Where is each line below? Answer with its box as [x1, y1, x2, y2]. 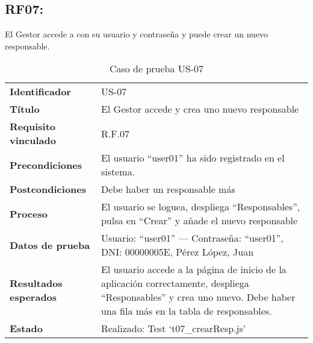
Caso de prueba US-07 [109, 61, 204, 76]
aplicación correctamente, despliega [101, 276, 249, 291]
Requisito [10, 119, 56, 134]
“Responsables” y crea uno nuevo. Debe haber [101, 290, 296, 304]
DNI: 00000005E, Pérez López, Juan [101, 245, 254, 259]
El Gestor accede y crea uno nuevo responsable [101, 102, 299, 116]
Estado [10, 321, 43, 336]
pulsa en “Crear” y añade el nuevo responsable [101, 213, 298, 228]
